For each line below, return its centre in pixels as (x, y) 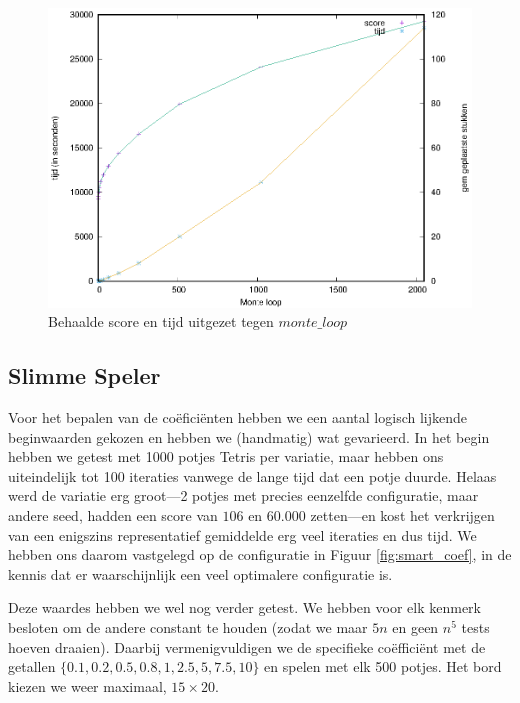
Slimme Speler (84, 375)
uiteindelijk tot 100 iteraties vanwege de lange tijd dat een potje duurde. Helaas (252, 475)
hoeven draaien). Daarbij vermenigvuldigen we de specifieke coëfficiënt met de (247, 646)
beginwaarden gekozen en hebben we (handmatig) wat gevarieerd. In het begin (249, 436)
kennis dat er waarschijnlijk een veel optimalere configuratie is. (200, 573)
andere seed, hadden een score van (113, 514)
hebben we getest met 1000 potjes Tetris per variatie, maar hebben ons (226, 456)
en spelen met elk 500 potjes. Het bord (383, 666)
